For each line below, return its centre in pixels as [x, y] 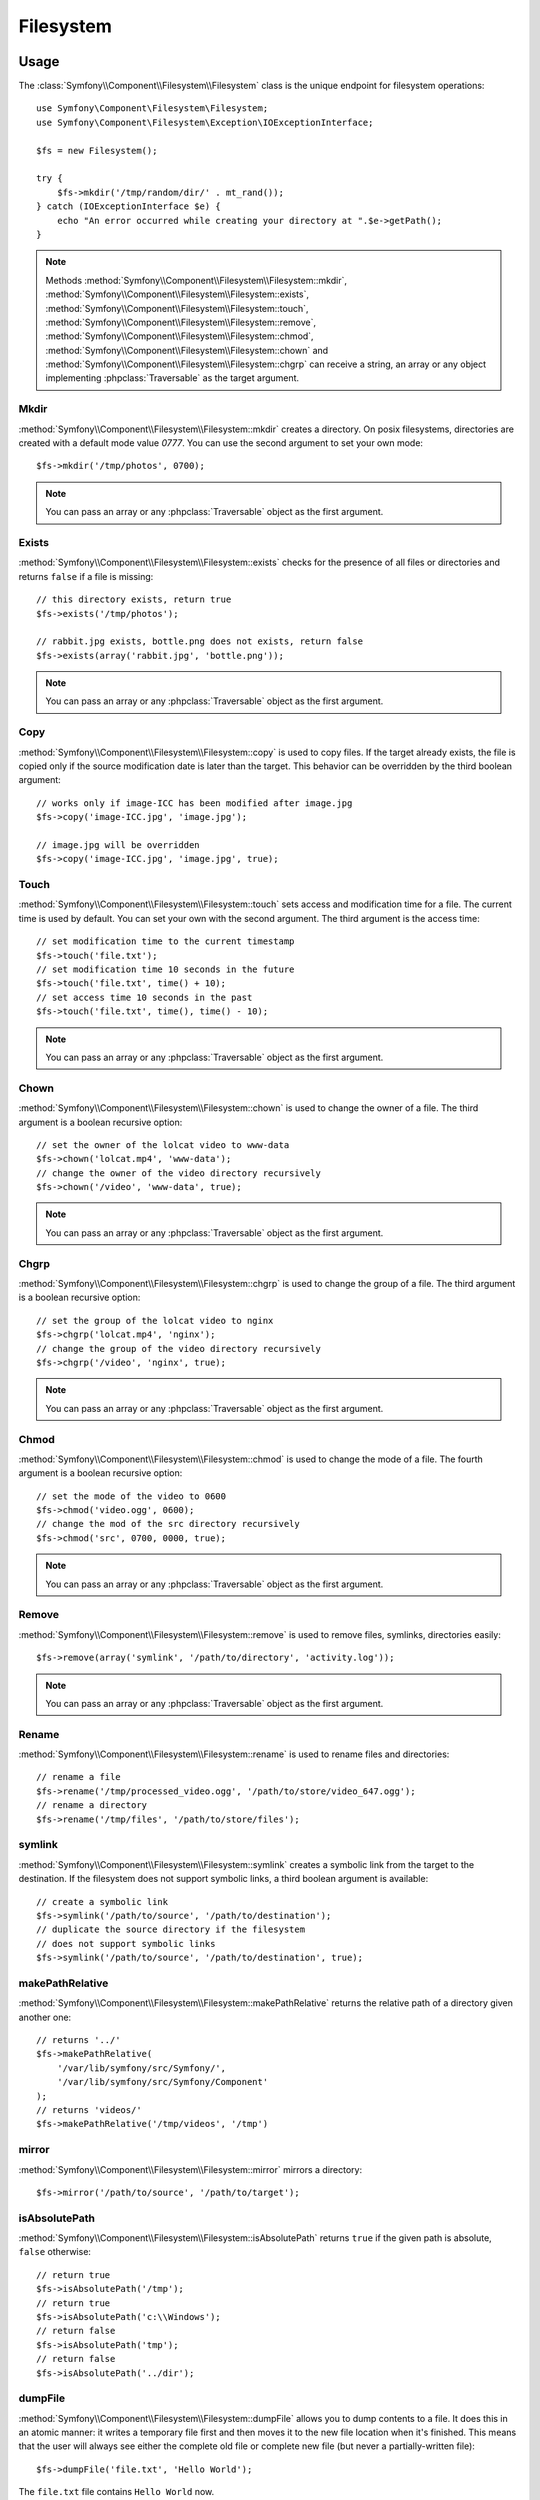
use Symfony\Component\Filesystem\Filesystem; [152, 108]
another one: [45, 2017]
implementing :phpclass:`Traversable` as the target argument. [172, 378]
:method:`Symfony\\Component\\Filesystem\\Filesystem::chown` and [187, 350]
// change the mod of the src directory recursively [168, 1524]
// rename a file [78, 1777]
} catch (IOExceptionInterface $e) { [129, 206]
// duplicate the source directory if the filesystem [170, 1929]
